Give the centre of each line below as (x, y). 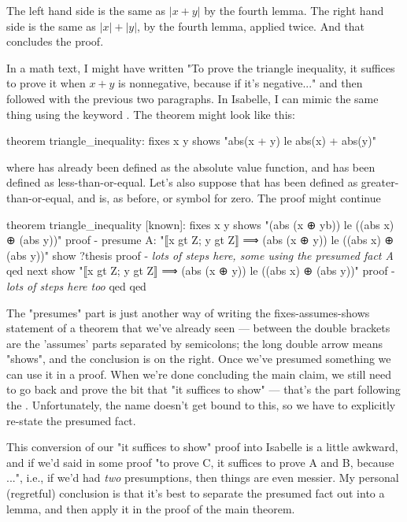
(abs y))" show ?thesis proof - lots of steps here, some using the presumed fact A (200, 255)
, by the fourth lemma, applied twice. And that (251, 26)
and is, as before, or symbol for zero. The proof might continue (229, 197)
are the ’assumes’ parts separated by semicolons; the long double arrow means (194, 343)
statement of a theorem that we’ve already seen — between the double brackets (198, 328)
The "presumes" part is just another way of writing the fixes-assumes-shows (188, 312)
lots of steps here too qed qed (76, 285)
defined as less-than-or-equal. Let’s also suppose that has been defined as (182, 182)
